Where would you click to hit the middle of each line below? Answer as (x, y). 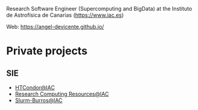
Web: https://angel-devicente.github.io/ (55, 27)
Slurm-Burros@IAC (39, 100)
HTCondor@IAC (35, 87)
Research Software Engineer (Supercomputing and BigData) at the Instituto (99, 9)
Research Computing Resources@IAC (62, 94)
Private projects (47, 51)
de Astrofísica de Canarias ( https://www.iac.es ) (65, 15)
